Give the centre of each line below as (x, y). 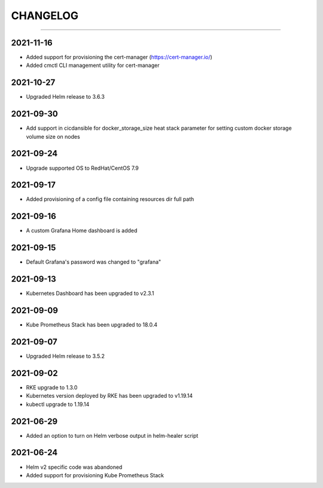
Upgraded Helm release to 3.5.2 (65, 356)
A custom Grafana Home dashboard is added (82, 231)
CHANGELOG (45, 16)
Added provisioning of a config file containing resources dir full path (110, 199)
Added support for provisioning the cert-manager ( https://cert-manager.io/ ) (119, 57)
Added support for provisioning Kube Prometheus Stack (95, 475)
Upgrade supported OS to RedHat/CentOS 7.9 (82, 168)
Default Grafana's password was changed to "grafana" (94, 262)
